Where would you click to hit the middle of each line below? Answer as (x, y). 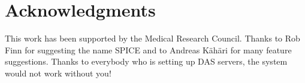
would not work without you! (58, 73)
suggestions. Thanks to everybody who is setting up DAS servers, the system (146, 61)
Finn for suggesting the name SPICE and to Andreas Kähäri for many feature (148, 50)
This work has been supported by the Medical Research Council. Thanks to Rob (152, 38)
